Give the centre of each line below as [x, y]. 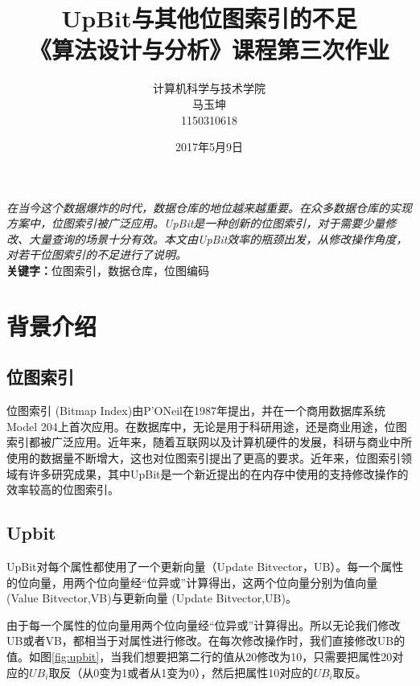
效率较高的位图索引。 [63, 489]
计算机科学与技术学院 [209, 88]
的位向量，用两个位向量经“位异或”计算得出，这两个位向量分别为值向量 [192, 582]
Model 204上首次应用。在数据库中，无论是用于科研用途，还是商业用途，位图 [207, 426]
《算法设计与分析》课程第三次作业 [209, 49]
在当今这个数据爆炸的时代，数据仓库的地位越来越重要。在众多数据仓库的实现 [209, 207]
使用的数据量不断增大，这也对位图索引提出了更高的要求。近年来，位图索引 [204, 458]
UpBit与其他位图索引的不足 [209, 18]
